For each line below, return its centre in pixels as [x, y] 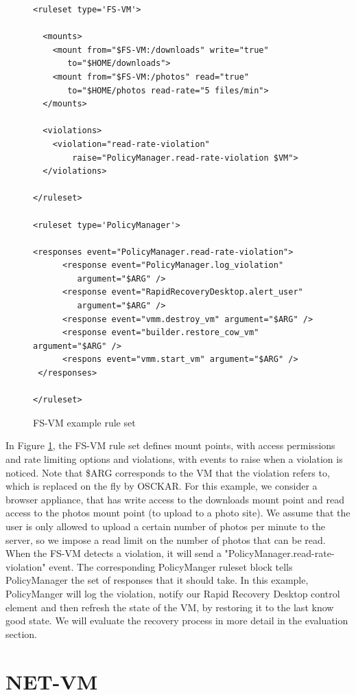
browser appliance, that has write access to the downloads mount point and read [175, 499]
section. [21, 634]
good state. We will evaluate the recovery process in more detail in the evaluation [177, 620]
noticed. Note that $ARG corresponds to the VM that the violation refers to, [168, 472]
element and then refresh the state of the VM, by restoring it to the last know [170, 607]
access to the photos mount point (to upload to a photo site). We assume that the [178, 513]
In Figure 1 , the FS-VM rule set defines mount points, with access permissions [170, 445]
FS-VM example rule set [84, 422]
